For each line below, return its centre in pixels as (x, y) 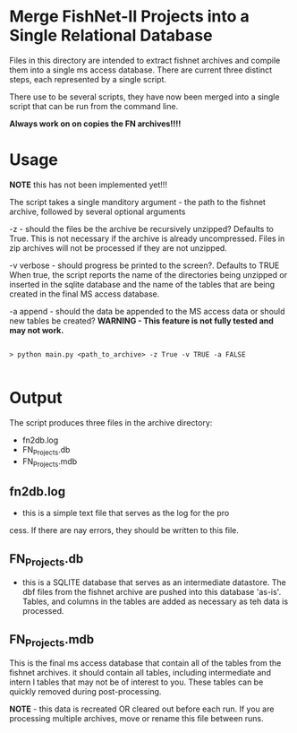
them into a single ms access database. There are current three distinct (141, 70)
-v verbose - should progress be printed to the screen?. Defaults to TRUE (144, 265)
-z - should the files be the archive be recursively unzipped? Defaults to (142, 229)
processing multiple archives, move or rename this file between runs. (136, 719)
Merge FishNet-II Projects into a (130, 17)
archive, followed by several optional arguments (98, 211)
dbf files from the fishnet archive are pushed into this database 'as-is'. (152, 592)
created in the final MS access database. (85, 294)
